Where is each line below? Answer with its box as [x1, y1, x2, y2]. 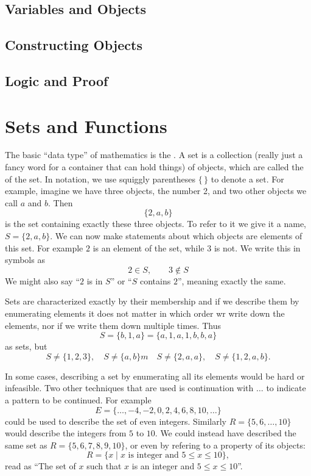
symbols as [5, 253, 45, 266]
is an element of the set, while [93, 241, 204, 254]
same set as [5, 438, 47, 451]
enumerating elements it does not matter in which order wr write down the [5, 307, 285, 319]
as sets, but [5, 340, 47, 353]
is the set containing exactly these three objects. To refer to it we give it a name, [5, 217, 307, 230]
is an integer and [131, 460, 195, 472]
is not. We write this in [214, 241, 301, 254]
